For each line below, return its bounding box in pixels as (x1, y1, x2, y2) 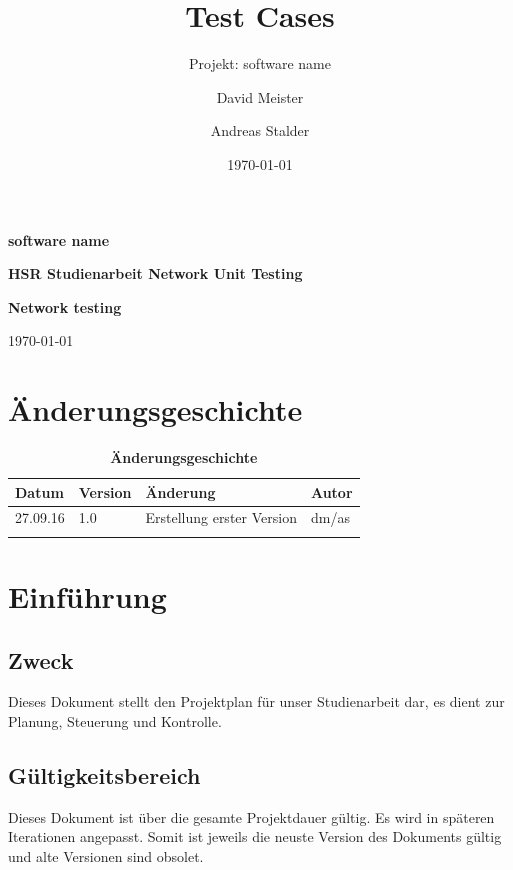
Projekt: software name (189, 53, 331, 74)
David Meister (216, 86, 304, 107)
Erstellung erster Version (145, 507, 297, 528)
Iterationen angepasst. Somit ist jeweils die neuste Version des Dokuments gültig (8, 826, 502, 847)
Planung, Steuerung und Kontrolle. (8, 710, 222, 731)
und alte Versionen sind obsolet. (8, 845, 204, 866)
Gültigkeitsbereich (8, 759, 201, 790)
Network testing (8, 296, 122, 317)
